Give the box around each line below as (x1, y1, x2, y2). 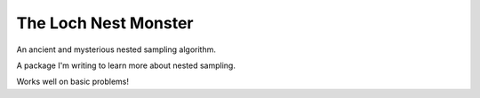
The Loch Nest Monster (16, 13, 194, 33)
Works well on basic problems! (16, 76, 129, 87)
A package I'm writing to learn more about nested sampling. (16, 60, 236, 71)
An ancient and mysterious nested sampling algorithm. (16, 44, 217, 55)
